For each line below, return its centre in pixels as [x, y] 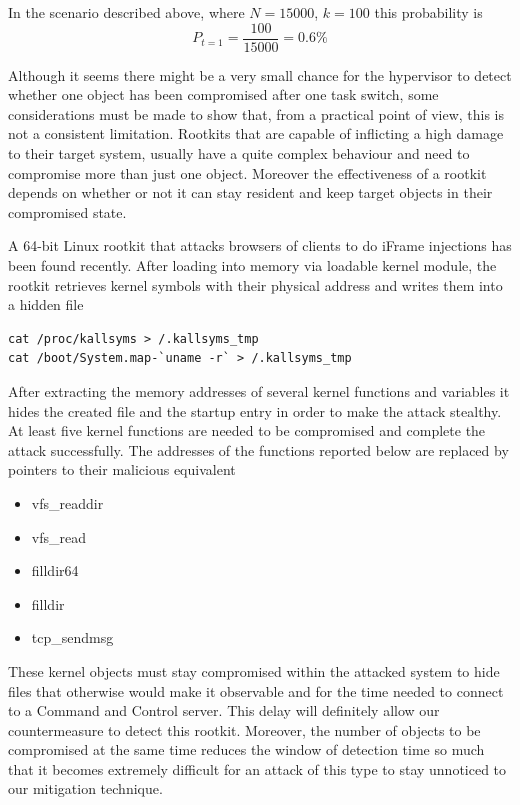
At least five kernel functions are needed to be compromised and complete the [247, 430]
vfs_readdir [67, 502]
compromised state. [67, 211]
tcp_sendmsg [72, 637]
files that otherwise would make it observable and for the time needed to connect [256, 690]
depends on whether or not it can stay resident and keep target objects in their [250, 192]
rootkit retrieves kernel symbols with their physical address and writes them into [255, 284]
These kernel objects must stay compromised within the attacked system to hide [254, 670]
